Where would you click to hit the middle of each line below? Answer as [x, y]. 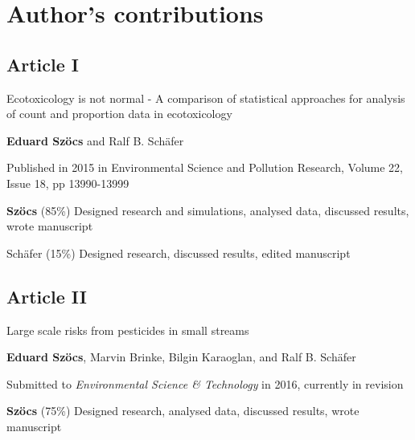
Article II [47, 296]
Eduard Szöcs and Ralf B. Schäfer [95, 140]
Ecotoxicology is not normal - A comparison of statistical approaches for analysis [206, 98]
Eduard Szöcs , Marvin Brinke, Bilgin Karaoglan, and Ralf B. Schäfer [181, 357]
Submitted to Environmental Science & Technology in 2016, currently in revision [205, 383]
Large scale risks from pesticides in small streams [128, 330]
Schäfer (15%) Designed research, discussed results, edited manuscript [179, 253]
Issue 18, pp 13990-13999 [68, 183]
